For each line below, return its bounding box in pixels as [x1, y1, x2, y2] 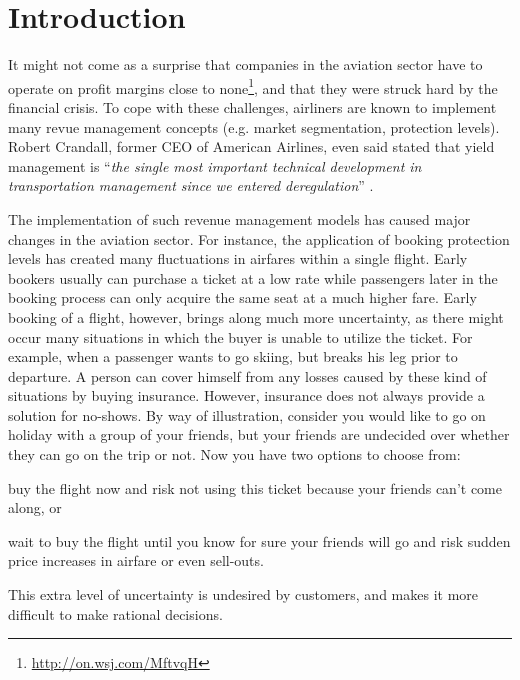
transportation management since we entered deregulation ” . [8, 175, 374, 196]
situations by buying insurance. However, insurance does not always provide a [8, 385, 485, 406]
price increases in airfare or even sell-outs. [8, 550, 264, 571]
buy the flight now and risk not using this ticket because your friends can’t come [8, 477, 503, 498]
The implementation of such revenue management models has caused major [8, 208, 471, 229]
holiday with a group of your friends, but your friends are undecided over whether [8, 424, 510, 445]
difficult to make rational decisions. [8, 603, 223, 624]
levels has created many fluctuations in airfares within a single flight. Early [8, 248, 468, 269]
